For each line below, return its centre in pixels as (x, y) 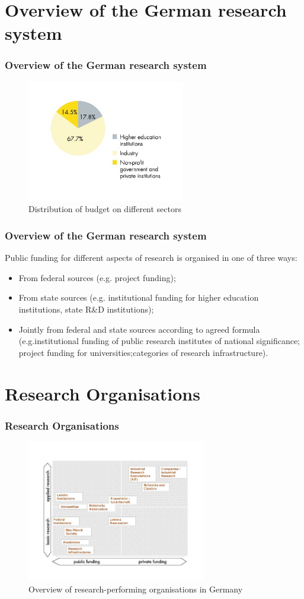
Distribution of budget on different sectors (105, 209)
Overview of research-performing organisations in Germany (136, 589)
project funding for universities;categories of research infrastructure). (143, 352)
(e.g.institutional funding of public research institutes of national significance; (159, 341)
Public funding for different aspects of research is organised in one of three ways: (151, 258)
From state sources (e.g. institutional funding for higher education (139, 297)
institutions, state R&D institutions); (86, 309)
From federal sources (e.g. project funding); (97, 277)
